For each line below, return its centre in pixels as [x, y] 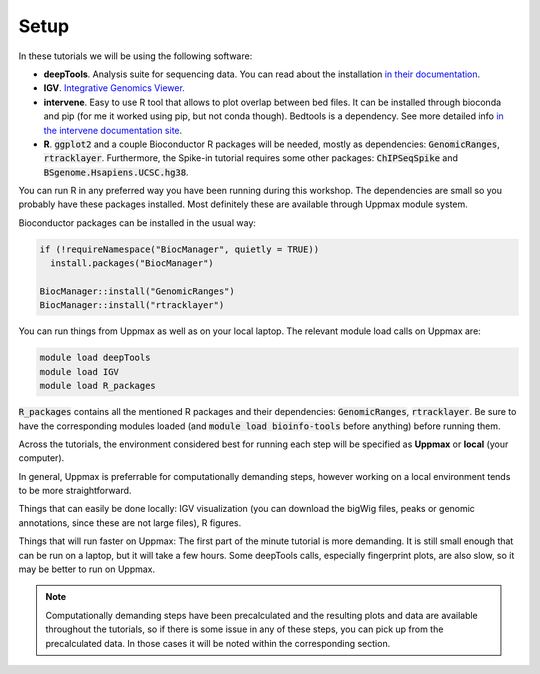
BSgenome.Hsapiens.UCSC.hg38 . [116, 172]
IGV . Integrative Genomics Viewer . [114, 88]
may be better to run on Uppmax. [87, 569]
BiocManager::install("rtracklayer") [132, 305]
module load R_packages [98, 386]
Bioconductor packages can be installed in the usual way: [137, 222]
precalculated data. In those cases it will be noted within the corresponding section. [218, 643]
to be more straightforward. [75, 491]
